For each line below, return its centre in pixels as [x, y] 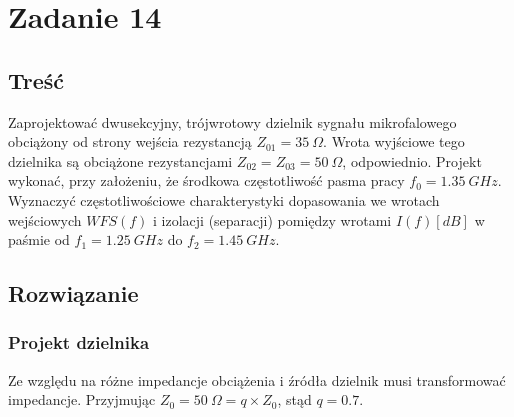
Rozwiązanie [73, 293]
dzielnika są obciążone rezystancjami [120, 160]
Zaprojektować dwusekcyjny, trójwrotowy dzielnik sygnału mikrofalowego [232, 121]
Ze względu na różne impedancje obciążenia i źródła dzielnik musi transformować [257, 379]
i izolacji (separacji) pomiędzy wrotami [272, 219]
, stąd [294, 399]
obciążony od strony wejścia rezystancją [130, 141]
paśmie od [39, 239]
